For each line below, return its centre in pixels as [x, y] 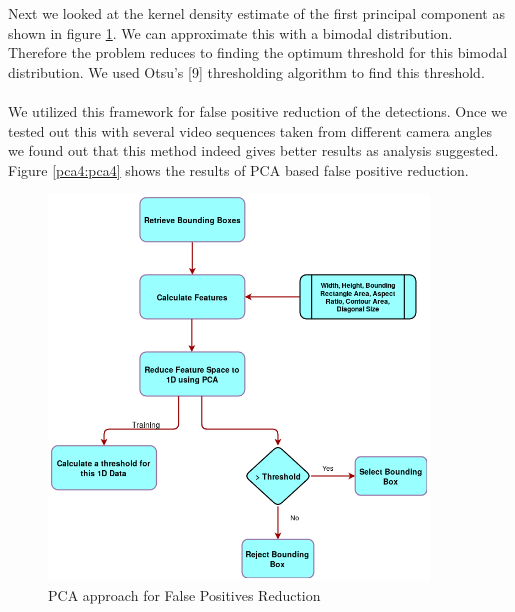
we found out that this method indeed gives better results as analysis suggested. [253, 150]
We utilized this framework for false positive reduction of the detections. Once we [257, 110]
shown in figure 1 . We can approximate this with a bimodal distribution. [230, 32]
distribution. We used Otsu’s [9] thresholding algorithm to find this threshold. [246, 71]
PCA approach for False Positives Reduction [184, 595]
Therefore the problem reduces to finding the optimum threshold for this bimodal [258, 52]
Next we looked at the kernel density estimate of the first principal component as [256, 13]
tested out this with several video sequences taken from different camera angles [250, 130]
